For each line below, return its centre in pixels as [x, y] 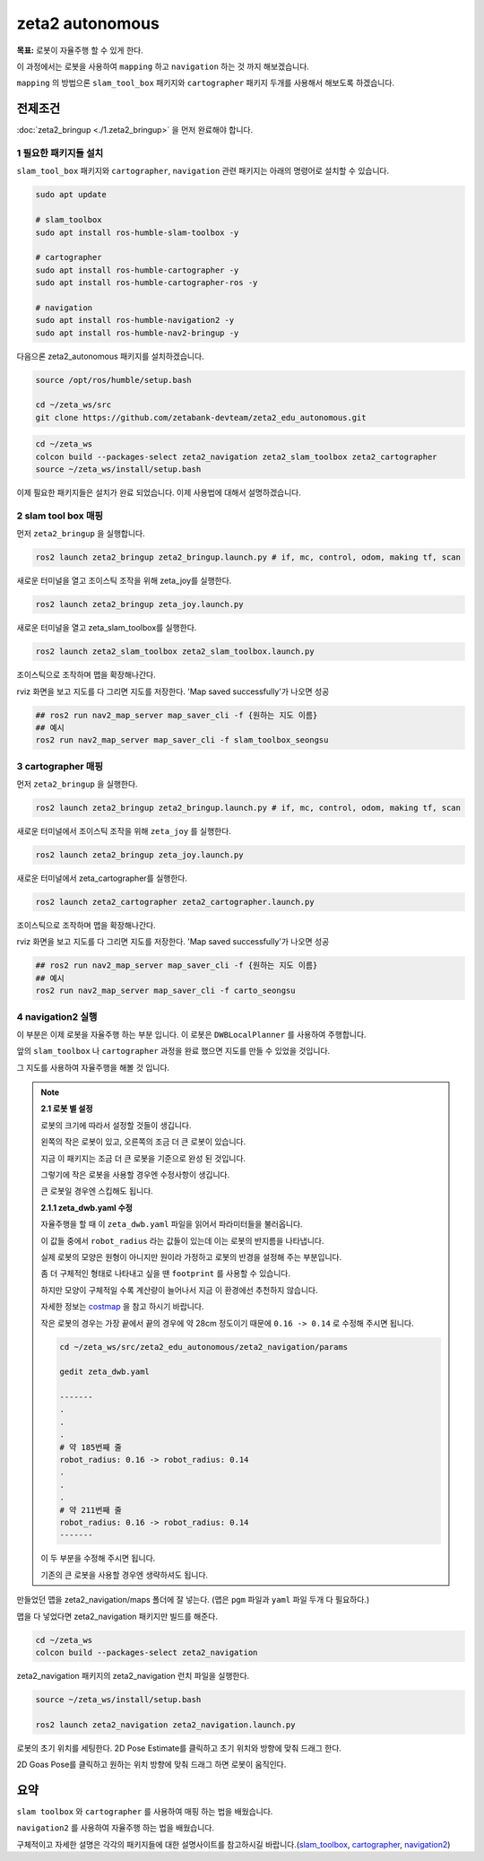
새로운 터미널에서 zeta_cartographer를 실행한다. [102, 878]
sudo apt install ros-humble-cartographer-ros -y [147, 283]
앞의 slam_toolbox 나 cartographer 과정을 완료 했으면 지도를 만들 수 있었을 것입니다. [173, 1051]
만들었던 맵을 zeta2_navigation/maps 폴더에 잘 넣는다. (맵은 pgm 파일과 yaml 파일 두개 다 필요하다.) [193, 1600]
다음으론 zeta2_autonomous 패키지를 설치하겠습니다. [111, 356]
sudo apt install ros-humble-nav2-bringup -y [137, 333]
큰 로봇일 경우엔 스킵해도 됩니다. [97, 1191]
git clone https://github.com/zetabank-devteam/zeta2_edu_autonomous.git [201, 417]
